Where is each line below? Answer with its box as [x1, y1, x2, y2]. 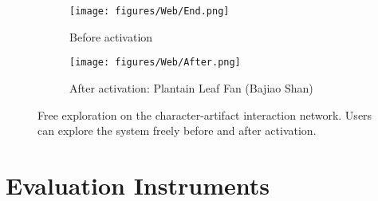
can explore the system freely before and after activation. [37, 122, 317, 139]
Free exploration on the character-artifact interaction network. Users [37, 106, 372, 123]
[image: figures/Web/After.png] [69, 57, 241, 69]
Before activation [69, 28, 153, 45]
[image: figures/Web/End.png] [69, 6, 230, 17]
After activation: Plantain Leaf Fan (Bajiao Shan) [69, 79, 313, 96]
